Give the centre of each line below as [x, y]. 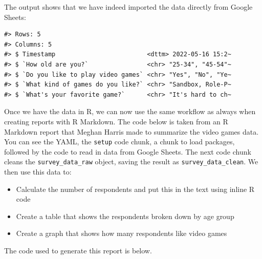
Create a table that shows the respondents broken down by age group [125, 216]
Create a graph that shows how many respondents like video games [122, 233]
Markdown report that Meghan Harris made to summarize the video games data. [132, 131]
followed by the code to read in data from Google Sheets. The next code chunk [128, 151]
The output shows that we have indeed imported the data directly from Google [128, 7]
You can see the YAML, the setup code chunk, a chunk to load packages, [119, 142]
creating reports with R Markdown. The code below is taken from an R [116, 121]
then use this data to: [38, 172]
